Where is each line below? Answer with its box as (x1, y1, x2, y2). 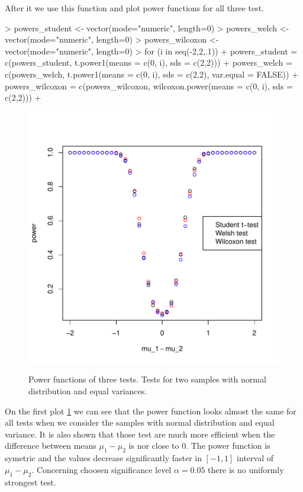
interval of (237, 452, 273, 464)
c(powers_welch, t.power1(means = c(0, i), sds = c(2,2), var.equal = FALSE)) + (5, 67, 299, 80)
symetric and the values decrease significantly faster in (5, 452, 202, 464)
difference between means (5, 439, 96, 452)
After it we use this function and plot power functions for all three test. (5, 2, 264, 14)
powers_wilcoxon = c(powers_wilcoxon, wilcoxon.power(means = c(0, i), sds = (5, 79, 293, 92)
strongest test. (5, 475, 56, 488)
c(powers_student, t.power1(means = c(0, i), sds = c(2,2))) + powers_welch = (5, 56, 292, 69)
